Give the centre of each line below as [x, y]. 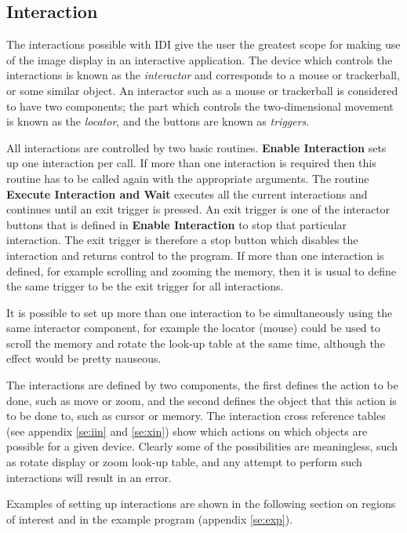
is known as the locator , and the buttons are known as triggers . [158, 121]
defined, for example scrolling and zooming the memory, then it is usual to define [201, 270]
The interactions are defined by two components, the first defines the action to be [202, 385]
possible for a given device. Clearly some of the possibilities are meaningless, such [202, 446]
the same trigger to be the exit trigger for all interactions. [145, 286]
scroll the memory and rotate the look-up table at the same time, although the [196, 343]
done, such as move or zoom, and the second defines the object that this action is [202, 400]
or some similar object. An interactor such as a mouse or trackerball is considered [202, 90]
